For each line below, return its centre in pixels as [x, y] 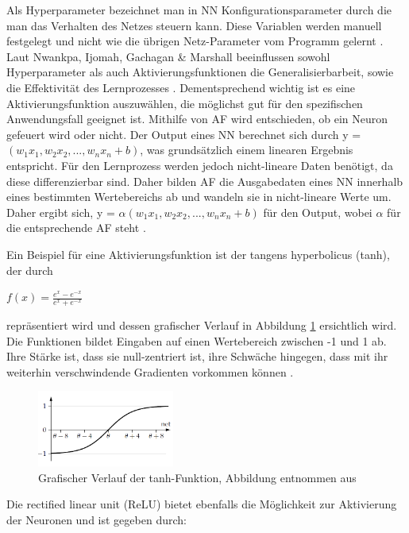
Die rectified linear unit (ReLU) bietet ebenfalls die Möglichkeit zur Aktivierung [202, 504]
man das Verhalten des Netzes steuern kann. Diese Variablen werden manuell [194, 25]
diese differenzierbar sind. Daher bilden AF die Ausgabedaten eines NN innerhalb [205, 181]
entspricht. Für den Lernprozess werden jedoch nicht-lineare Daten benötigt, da [200, 165]
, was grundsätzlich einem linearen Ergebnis [247, 150]
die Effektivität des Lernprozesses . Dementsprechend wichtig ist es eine [181, 87]
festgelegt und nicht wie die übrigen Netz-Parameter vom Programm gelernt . [195, 41]
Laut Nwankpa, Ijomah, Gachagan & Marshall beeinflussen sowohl [168, 56]
